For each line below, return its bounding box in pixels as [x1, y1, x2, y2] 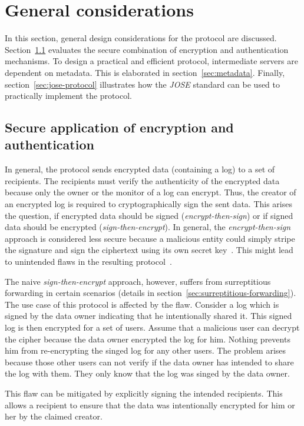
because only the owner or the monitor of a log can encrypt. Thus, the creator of [5, 186, 296, 198]
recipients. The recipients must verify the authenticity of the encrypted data [5, 174, 280, 187]
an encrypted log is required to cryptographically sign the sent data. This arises [5, 198, 292, 210]
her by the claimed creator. [5, 410, 103, 422]
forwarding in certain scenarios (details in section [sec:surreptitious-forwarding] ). [5, 287, 296, 299]
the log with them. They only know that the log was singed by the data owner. [5, 367, 290, 380]
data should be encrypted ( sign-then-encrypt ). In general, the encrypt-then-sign [5, 221, 291, 233]
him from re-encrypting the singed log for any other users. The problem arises [5, 344, 286, 357]
